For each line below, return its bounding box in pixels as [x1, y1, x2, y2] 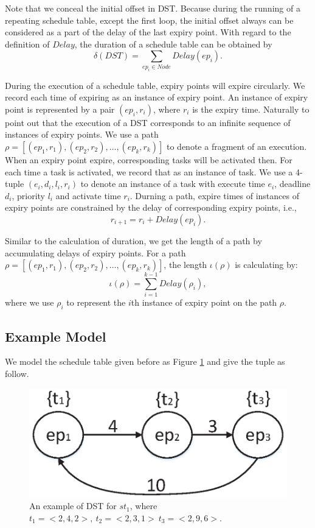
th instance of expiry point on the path [131, 296, 277, 309]
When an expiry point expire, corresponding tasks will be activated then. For [5, 153, 292, 166]
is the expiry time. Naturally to [192, 102, 310, 115]
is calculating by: [235, 258, 298, 271]
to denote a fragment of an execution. [167, 140, 307, 153]
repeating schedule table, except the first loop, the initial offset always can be [5, 13, 294, 26]
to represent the [66, 296, 126, 309]
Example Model [5, 326, 106, 345]
